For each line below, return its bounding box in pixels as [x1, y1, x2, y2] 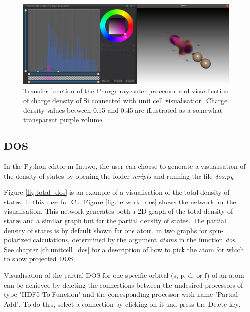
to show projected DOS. [4, 254, 75, 264]
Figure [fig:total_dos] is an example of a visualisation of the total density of [4, 187, 230, 197]
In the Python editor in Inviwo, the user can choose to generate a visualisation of [4, 161, 246, 171]
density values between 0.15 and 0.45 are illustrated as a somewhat [23, 105, 223, 115]
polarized [4, 235, 31, 245]
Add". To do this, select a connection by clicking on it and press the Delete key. [4, 298, 241, 309]
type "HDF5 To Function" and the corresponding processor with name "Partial [4, 289, 238, 299]
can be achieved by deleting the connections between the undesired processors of [4, 279, 243, 290]
